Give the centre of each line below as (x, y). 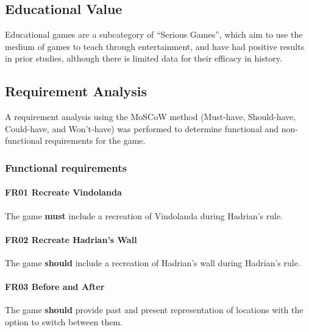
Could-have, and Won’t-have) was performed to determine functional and (142, 128)
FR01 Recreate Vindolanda (63, 192)
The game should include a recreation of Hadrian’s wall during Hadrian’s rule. (153, 263)
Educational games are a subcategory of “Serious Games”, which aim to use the (154, 34)
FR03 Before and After (55, 287)
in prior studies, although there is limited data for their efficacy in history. (144, 58)
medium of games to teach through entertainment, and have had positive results (155, 46)
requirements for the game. (95, 140)
